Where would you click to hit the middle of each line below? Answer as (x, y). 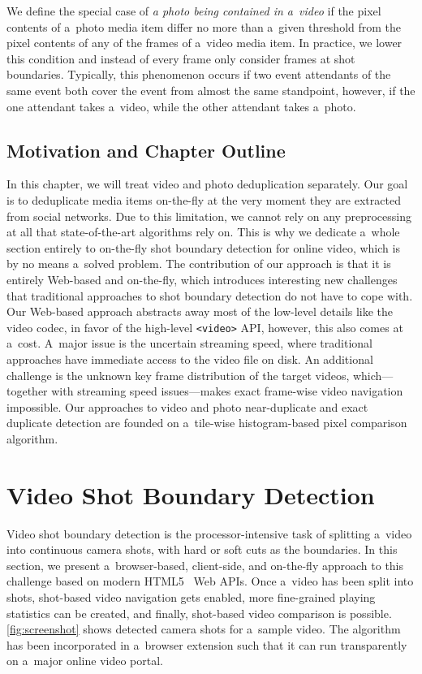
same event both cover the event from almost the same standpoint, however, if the (211, 90)
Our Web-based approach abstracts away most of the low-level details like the (200, 311)
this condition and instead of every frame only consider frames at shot (181, 58)
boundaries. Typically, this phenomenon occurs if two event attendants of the (199, 74)
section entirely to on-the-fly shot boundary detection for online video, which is (203, 247)
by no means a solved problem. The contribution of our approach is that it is (199, 264)
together (27, 391)
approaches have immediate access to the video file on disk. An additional (190, 359)
